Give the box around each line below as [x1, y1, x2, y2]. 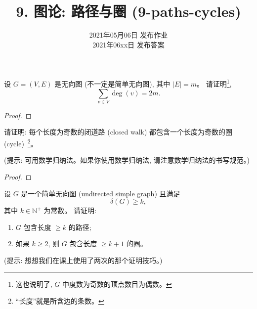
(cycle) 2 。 [4, 137, 38, 148]
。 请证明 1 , [197, 77, 232, 88]
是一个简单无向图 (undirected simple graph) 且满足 [21, 188, 180, 198]
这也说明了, [15, 279, 52, 289]
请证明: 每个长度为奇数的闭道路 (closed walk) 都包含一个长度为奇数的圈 [4, 127, 233, 137]
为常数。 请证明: [43, 205, 96, 216]
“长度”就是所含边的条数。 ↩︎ [15, 296, 104, 306]
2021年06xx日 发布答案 [92, 39, 165, 49]
